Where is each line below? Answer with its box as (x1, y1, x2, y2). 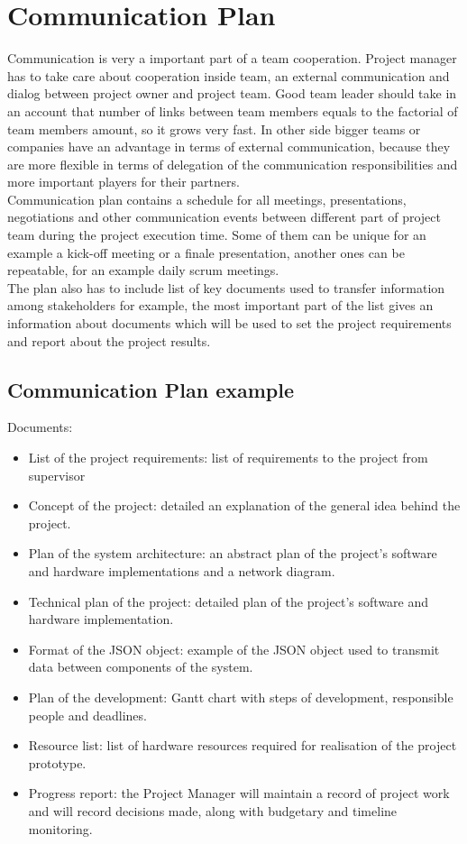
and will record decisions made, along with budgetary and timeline (28, 801, 398, 820)
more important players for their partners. (7, 172, 240, 191)
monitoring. (28, 819, 93, 838)
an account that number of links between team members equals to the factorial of (7, 101, 458, 120)
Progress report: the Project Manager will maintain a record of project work (28, 784, 450, 803)
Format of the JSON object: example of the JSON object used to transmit (28, 639, 440, 658)
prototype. (28, 753, 87, 772)
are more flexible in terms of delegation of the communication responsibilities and (7, 154, 458, 173)
